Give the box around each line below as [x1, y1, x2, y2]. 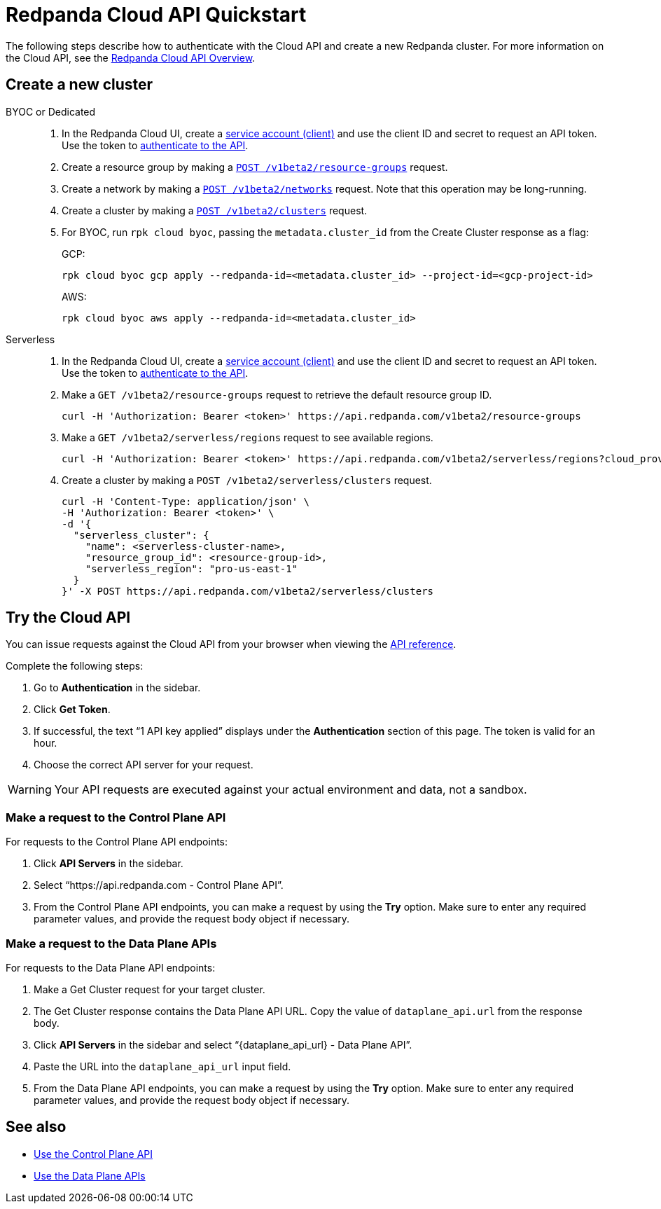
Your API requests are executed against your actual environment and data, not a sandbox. [54, 782, 527, 797]
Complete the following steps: [6, 660, 144, 672]
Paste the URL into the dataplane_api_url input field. [34, 1060, 291, 1072]
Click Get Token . [34, 703, 111, 716]
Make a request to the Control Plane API [6, 810, 226, 824]
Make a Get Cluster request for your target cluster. [34, 983, 265, 995]
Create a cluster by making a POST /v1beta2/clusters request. [62, 204, 368, 216]
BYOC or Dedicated [6, 105, 96, 118]
